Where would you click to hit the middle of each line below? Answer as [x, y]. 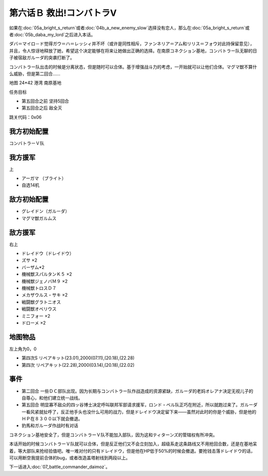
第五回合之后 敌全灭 [42, 108]
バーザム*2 [33, 267]
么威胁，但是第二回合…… [35, 73]
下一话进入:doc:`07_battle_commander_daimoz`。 [60, 467]
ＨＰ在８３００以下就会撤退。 [52, 419]
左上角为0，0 [23, 349]
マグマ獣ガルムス [39, 218]
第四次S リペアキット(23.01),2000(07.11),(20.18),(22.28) [78, 358]
